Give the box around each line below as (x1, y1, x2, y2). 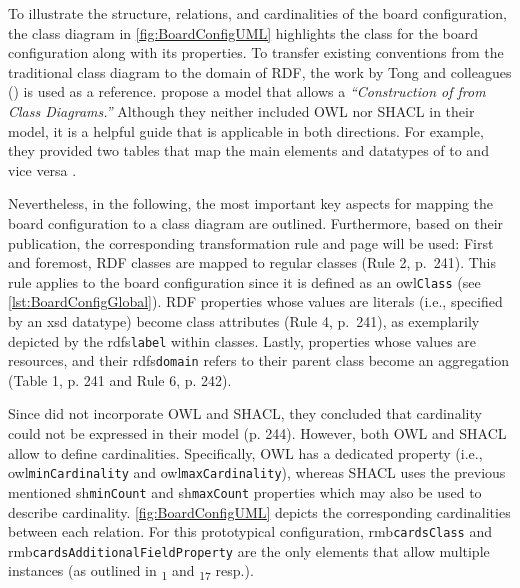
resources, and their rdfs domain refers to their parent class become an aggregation (8, 350, 510, 371)
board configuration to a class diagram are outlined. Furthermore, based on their (8, 212, 504, 233)
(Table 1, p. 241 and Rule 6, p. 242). (8, 369, 232, 390)
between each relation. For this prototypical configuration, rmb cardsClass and (8, 521, 492, 542)
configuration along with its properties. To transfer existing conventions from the (8, 42, 504, 63)
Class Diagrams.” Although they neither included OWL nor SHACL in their (8, 100, 475, 121)
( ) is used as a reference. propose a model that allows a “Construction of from (8, 81, 486, 102)
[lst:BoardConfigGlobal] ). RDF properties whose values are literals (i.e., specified (8, 291, 503, 312)
